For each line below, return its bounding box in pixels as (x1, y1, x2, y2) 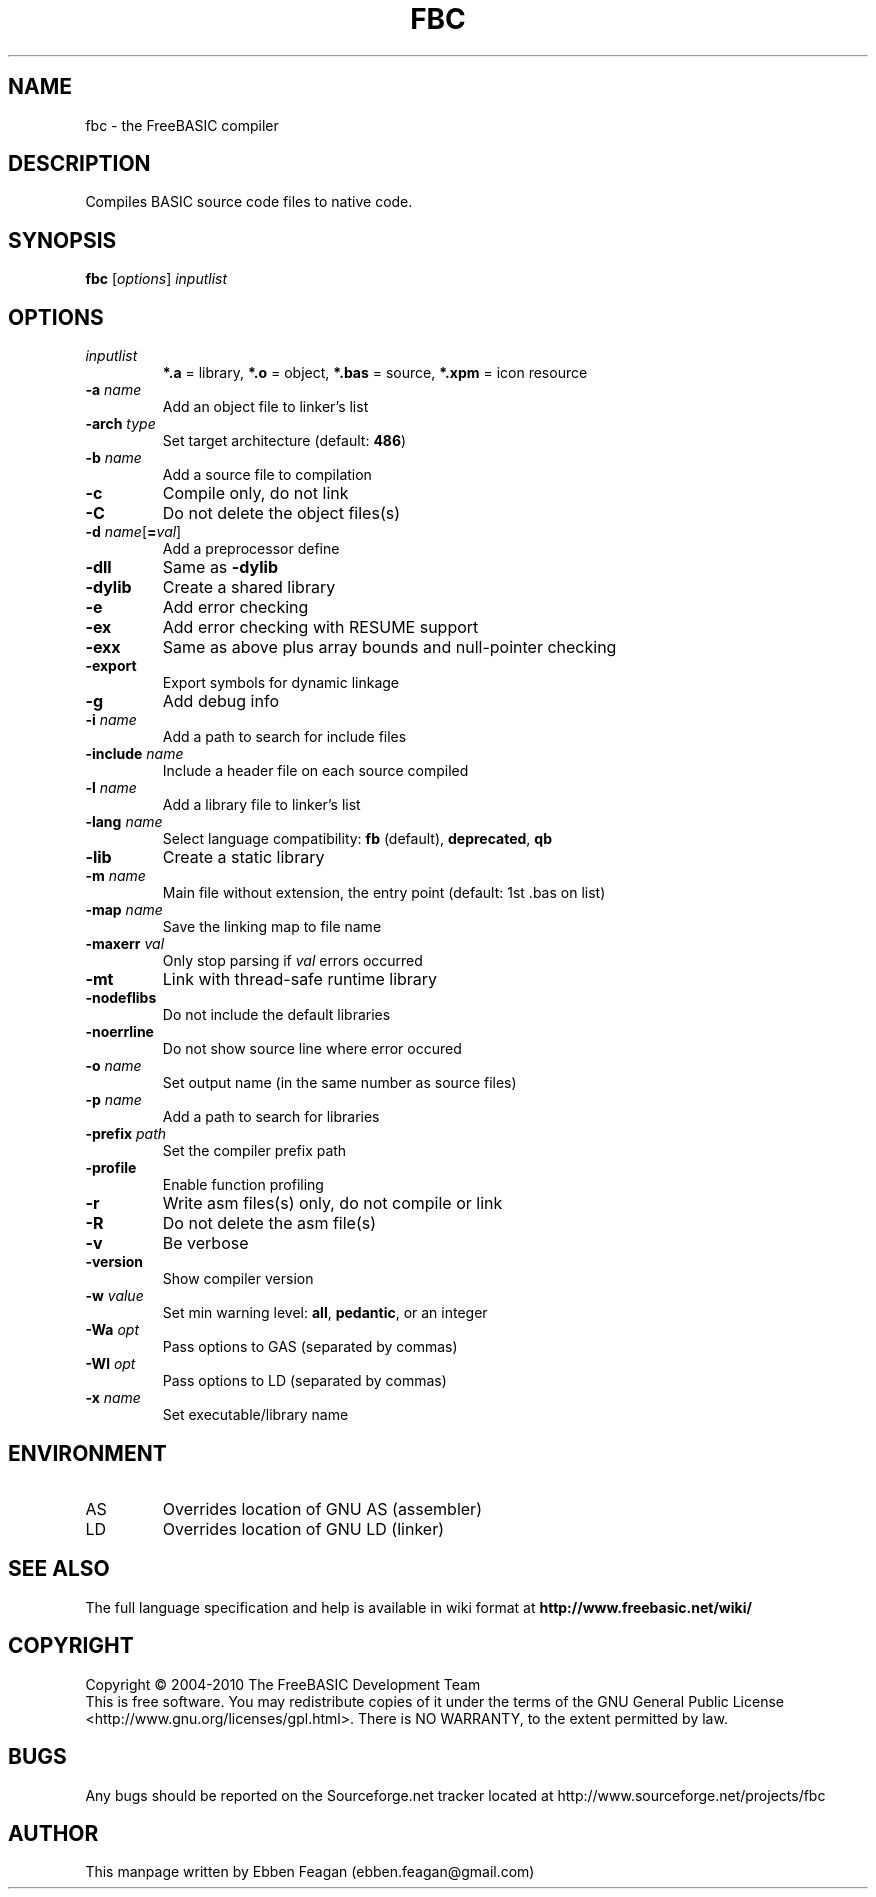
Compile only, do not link (162, 483, 349, 504)
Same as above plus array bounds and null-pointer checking (162, 637, 617, 658)
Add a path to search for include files (162, 728, 407, 746)
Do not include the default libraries (162, 1006, 391, 1024)
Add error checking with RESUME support (162, 617, 479, 638)
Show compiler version (162, 1270, 314, 1288)
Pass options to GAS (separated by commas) (162, 1338, 458, 1356)
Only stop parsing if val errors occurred (162, 952, 423, 970)
